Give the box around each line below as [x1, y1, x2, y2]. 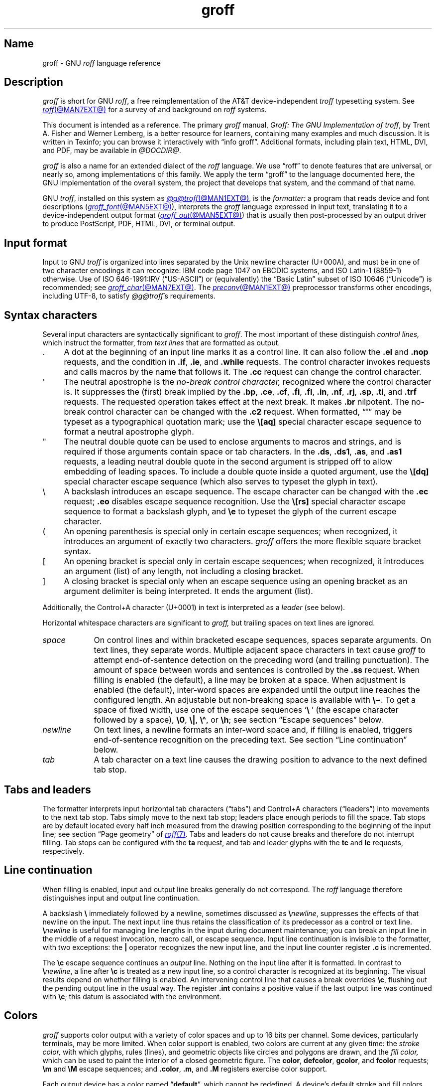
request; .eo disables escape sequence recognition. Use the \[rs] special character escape [64, 496, 406, 507]
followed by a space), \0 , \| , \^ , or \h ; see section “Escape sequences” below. [94, 715, 384, 725]
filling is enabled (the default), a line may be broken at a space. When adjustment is [94, 675, 406, 685]
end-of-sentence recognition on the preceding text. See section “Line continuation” [94, 735, 407, 745]
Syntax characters [4, 309, 98, 321]
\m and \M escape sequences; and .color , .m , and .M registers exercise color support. [42, 1064, 327, 1073]
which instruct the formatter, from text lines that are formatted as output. [42, 338, 280, 347]
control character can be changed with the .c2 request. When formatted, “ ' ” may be [87, 407, 402, 417]
